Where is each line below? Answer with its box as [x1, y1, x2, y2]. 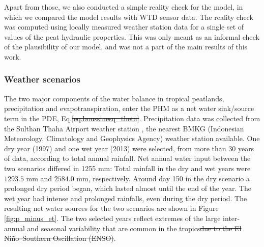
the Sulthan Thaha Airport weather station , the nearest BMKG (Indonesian [4, 123, 244, 133]
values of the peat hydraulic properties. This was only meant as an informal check [4, 31, 259, 42]
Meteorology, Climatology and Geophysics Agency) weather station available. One [4, 133, 260, 144]
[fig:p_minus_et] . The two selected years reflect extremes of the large [4, 212, 221, 223]
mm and [26, 173, 52, 183]
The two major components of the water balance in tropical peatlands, [4, 93, 224, 103]
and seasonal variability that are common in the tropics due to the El [27, 223, 242, 233]
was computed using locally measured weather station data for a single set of [4, 21, 244, 32]
